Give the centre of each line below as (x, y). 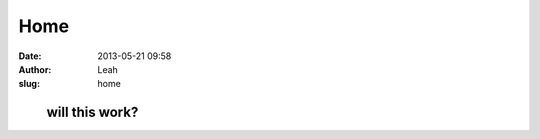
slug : (29, 84)
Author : (35, 69)
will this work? (92, 112)
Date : (30, 56)
